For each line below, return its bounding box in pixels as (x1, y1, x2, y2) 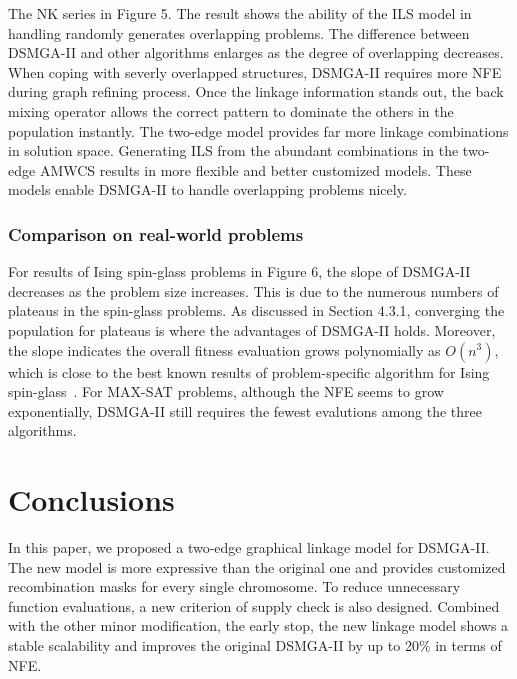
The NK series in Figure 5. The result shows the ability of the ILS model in (8, 3, 472, 23)
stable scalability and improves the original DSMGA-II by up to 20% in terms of (8, 635, 502, 655)
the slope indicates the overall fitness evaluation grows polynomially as (8, 339, 441, 360)
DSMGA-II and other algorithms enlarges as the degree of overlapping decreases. (8, 42, 504, 63)
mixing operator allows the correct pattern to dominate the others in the (8, 100, 454, 121)
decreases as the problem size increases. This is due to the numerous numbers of (8, 280, 499, 301)
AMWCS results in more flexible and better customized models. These (39, 159, 472, 180)
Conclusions (8, 479, 175, 520)
